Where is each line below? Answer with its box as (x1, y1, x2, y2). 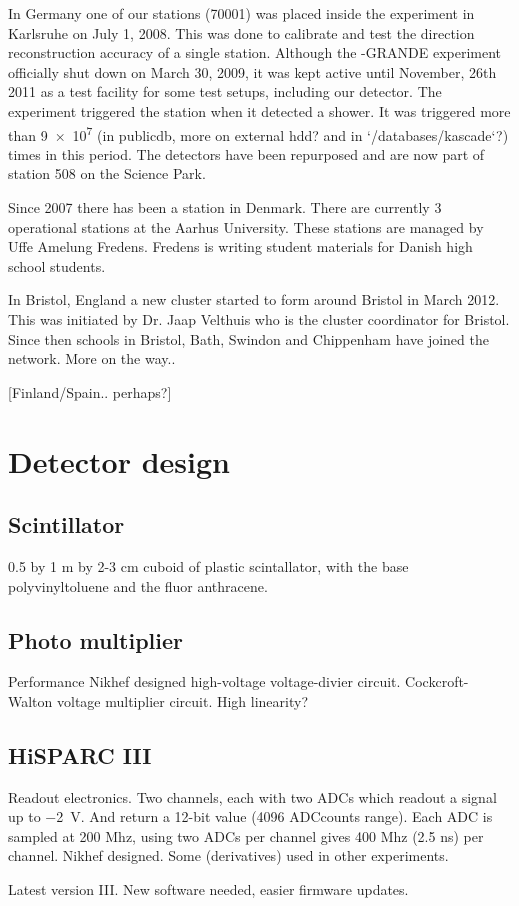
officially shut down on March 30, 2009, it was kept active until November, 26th (8, 61, 497, 82)
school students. (8, 255, 106, 276)
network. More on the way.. (8, 348, 176, 369)
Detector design (8, 440, 230, 481)
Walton (8, 690, 53, 711)
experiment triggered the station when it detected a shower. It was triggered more (8, 100, 511, 121)
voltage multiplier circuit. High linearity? (57, 690, 308, 711)
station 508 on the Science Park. (8, 163, 206, 184)
